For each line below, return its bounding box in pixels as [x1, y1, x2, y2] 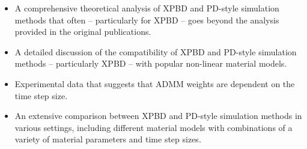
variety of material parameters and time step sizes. [14, 133, 201, 145]
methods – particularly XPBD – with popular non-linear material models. [14, 57, 287, 70]
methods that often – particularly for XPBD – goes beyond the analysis [14, 13, 279, 26]
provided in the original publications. [14, 25, 151, 38]
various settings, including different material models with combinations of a [14, 121, 293, 133]
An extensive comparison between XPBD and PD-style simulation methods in [14, 109, 302, 122]
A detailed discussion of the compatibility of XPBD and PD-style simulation [14, 45, 297, 58]
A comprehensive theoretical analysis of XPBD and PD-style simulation [14, 2, 279, 14]
